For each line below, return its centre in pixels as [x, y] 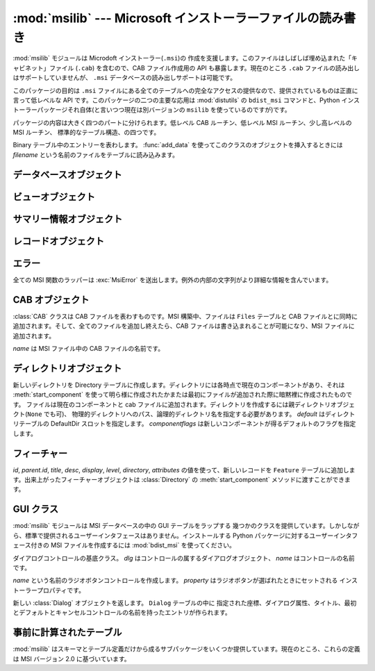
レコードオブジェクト [58, 241]
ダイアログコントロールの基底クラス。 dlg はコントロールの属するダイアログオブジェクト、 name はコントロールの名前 [184, 558]
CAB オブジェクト [51, 300]
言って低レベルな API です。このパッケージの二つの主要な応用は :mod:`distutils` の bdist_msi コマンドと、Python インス [186, 100]
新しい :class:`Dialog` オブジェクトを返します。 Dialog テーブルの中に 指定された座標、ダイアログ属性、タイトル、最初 [185, 603]
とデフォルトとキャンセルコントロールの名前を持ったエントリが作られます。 [122, 613]
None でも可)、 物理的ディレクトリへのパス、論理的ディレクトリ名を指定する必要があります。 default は [176, 414]
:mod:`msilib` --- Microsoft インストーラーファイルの [166, 18]
